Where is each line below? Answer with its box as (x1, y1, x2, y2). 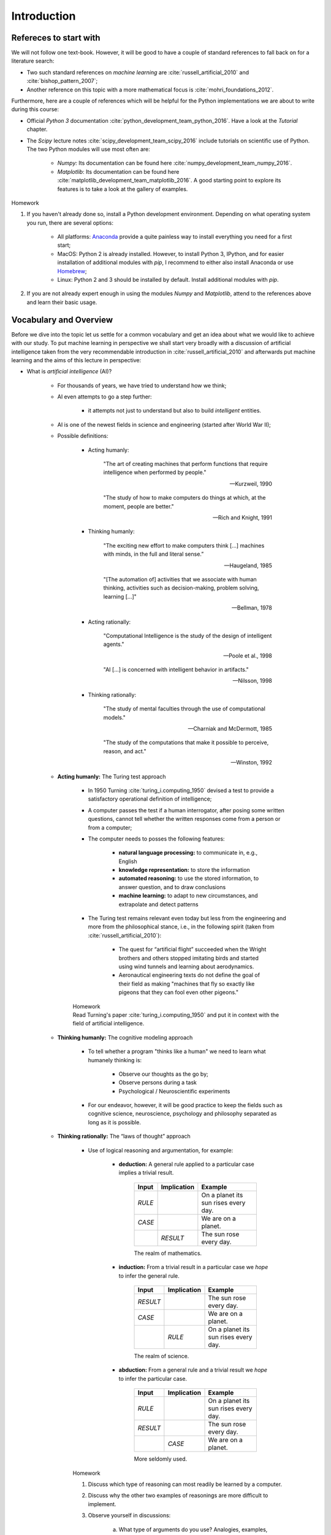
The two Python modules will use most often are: (26, 145, 150, 153)
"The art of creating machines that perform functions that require (103, 460, 268, 468)
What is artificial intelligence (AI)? (26, 368, 112, 375)
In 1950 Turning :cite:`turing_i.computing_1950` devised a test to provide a (88, 787, 274, 794)
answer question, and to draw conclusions (118, 883, 226, 890)
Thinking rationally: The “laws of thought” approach (57, 1133, 191, 1140)
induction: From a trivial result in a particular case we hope (118, 1264, 268, 1271)
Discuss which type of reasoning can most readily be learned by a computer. (88, 1480, 282, 1488)
